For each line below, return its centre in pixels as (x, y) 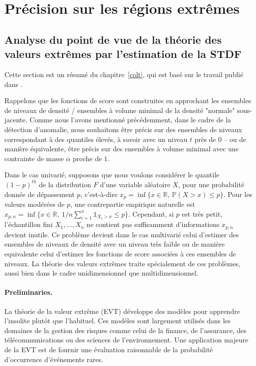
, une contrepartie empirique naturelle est (133, 204)
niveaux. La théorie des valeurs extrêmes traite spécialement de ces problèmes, (123, 263)
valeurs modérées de (35, 204)
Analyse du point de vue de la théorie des (113, 39)
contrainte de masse (34, 158)
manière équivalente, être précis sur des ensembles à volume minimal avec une (122, 149)
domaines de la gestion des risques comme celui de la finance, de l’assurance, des (126, 330)
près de (205, 139)
